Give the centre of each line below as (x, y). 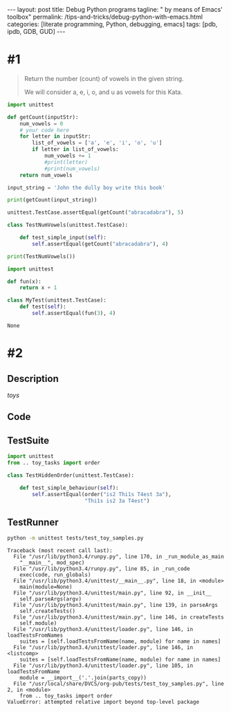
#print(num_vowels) (72, 168)
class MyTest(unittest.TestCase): (57, 300)
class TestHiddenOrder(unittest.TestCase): (71, 475)
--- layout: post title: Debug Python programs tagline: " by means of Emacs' (115, 9)
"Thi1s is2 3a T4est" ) (117, 501)
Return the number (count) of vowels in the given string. (104, 78)
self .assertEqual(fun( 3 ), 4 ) (74, 313)
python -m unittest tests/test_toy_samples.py (75, 538)
